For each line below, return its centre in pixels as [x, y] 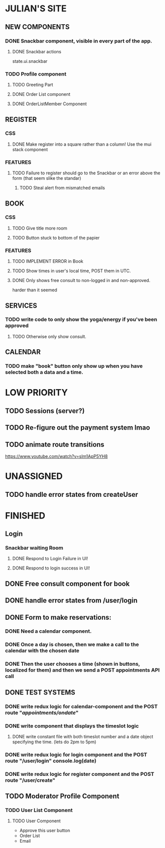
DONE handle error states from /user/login [71, 601]
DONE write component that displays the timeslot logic [72, 726]
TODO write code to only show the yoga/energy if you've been [81, 320]
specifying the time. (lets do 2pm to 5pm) [54, 742]
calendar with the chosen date [42, 651]
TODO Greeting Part [33, 85]
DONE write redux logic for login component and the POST [76, 755]
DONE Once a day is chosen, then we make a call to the [72, 645]
